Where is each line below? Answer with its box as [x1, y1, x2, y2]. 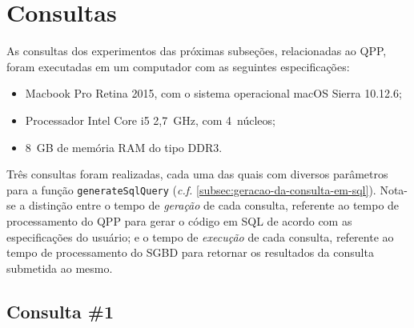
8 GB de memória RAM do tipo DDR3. [25, 138, 223, 155]
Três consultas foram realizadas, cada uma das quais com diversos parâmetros [6, 166, 388, 182]
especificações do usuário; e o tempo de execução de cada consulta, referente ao [6, 228, 394, 245]
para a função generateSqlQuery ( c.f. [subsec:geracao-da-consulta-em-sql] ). [6, 181, 376, 198]
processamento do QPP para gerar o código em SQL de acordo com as [6, 212, 352, 229]
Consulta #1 [6, 298, 114, 323]
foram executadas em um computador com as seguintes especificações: [6, 58, 350, 74]
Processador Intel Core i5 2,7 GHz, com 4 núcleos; [25, 111, 275, 128]
